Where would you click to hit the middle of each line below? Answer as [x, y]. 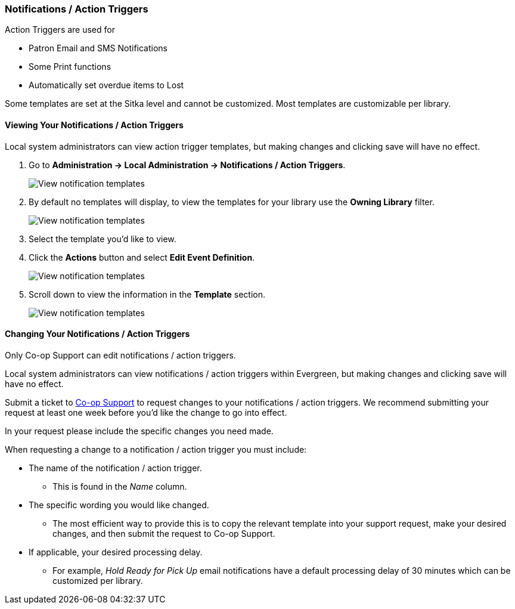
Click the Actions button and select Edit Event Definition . [142, 257]
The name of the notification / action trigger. [115, 468]
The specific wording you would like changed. [119, 505]
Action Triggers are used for [60, 30]
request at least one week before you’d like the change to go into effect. [146, 412]
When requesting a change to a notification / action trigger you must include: [156, 449]
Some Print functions [70, 67]
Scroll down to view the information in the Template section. [147, 294]
